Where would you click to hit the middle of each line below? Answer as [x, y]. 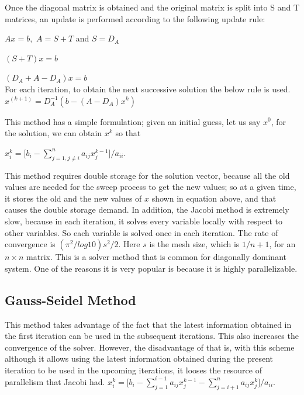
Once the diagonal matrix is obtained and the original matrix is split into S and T [152, 7]
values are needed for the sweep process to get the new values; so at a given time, [151, 187]
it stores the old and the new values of [73, 198]
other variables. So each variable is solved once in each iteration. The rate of [141, 232]
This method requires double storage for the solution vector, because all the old [147, 175]
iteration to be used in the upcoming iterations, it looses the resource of [133, 370]
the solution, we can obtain [53, 133]
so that [128, 133]
